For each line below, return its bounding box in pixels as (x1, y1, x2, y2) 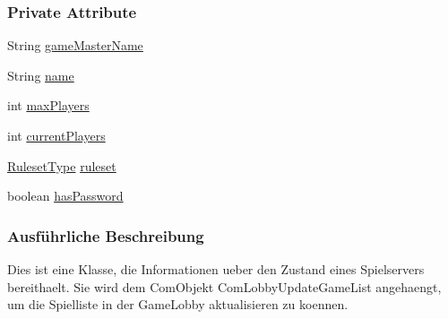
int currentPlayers (7, 126, 106, 144)
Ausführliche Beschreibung (7, 224, 204, 246)
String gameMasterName (7, 36, 143, 55)
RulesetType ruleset (7, 156, 116, 175)
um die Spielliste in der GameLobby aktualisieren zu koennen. (7, 295, 349, 314)
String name (7, 65, 74, 84)
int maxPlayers (7, 96, 90, 115)
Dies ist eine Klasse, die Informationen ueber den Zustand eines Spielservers (7, 260, 425, 278)
